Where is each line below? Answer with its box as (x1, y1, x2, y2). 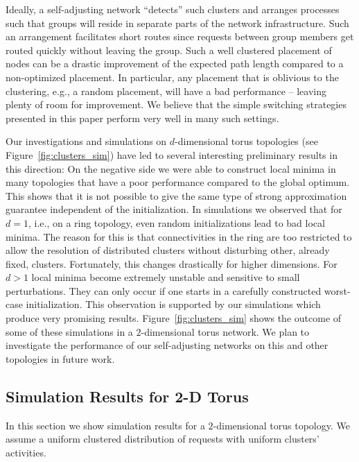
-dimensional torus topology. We (213, 418, 350, 432)
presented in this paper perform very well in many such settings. (6, 110, 279, 125)
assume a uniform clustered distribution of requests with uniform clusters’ (6, 431, 319, 446)
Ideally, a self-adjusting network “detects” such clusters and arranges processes (6, 2, 340, 16)
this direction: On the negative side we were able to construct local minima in (6, 161, 336, 176)
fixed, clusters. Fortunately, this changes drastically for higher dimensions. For (6, 256, 338, 271)
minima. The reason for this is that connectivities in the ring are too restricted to (6, 229, 352, 243)
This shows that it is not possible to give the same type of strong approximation (6, 188, 347, 203)
